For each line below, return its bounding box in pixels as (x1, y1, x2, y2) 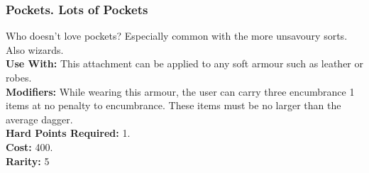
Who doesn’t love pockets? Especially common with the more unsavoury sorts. (6, 28, 348, 43)
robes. (6, 70, 32, 84)
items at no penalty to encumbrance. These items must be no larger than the (6, 98, 341, 113)
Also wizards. (6, 42, 64, 57)
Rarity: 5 (6, 153, 50, 168)
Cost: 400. (6, 139, 53, 154)
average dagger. (6, 111, 73, 126)
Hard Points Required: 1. (6, 125, 131, 140)
